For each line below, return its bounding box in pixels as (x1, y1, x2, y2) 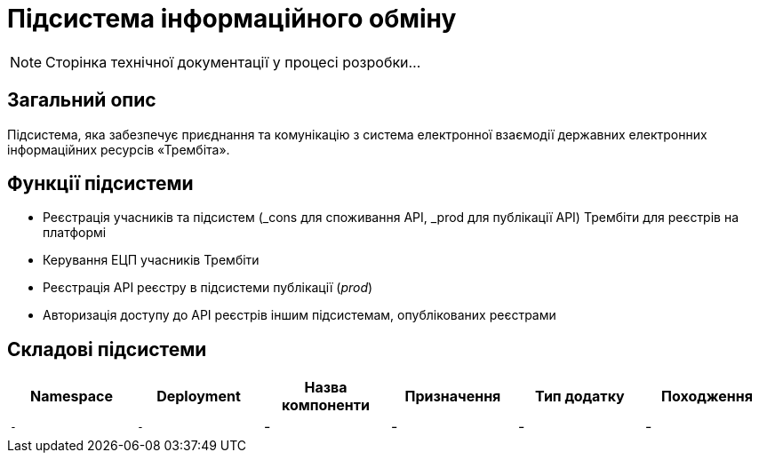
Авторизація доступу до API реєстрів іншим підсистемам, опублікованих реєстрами (43, 307, 556, 323)
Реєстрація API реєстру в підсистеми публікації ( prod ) (43, 280, 373, 296)
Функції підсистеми (7, 172, 194, 195)
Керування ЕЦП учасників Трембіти (43, 252, 260, 268)
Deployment (156, 387, 241, 406)
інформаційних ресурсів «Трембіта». (7, 141, 230, 157)
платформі (43, 225, 107, 241)
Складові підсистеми (7, 337, 207, 361)
